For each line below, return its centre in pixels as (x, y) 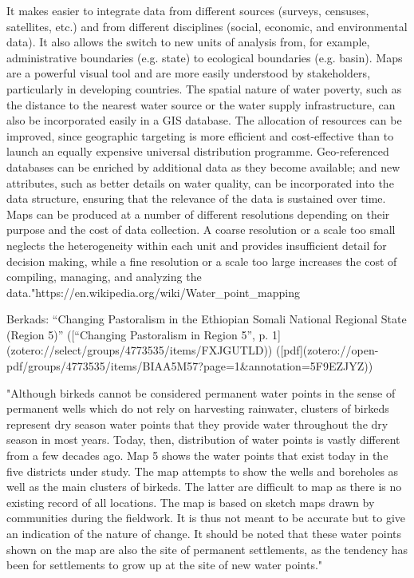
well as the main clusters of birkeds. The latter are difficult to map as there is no (204, 487)
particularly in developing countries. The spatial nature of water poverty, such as (204, 88)
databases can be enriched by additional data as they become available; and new (203, 166)
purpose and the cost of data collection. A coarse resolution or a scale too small (201, 230)
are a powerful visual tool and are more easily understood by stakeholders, (189, 73)
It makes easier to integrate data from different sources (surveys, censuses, (188, 10)
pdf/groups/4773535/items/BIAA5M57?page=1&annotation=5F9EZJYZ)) (190, 366)
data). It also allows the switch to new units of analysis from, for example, (188, 42)
